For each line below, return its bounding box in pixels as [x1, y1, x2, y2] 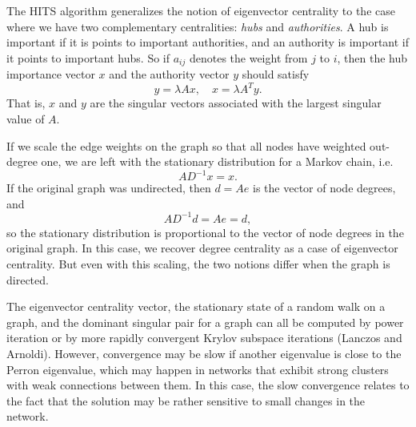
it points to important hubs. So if [6, 49, 170, 66]
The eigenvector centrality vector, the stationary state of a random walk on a [6, 298, 386, 315]
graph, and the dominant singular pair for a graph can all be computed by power [6, 313, 404, 330]
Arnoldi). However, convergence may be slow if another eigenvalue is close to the [6, 345, 402, 362]
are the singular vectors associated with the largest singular [90, 95, 382, 111]
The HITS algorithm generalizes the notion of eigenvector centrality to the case [6, 2, 395, 18]
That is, [6, 95, 46, 111]
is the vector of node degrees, [253, 179, 396, 196]
